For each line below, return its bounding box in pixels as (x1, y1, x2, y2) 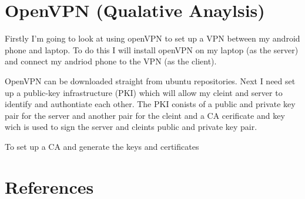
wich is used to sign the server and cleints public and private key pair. (5, 121, 257, 133)
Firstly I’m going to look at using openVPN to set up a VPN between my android (5, 32, 300, 44)
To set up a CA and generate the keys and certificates (5, 140, 199, 152)
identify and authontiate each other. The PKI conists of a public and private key (5, 98, 296, 110)
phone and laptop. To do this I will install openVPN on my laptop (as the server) (5, 43, 299, 56)
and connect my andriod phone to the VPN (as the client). (5, 55, 217, 67)
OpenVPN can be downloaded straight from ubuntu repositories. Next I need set (5, 74, 296, 87)
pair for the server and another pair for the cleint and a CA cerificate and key (5, 109, 285, 121)
